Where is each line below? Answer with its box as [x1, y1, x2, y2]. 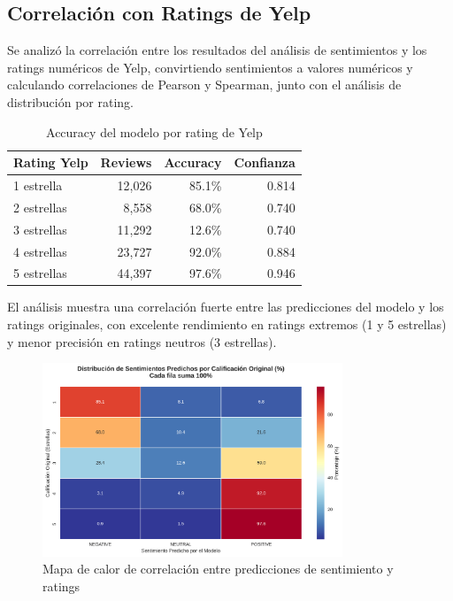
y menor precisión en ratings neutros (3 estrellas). [7, 332, 277, 351]
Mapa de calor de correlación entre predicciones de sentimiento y [42, 559, 394, 578]
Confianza [234, 153, 296, 172]
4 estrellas [13, 242, 67, 260]
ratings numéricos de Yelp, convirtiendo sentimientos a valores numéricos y [7, 58, 413, 76]
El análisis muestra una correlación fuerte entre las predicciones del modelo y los [7, 297, 444, 316]
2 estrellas [13, 197, 67, 216]
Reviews [100, 153, 152, 172]
